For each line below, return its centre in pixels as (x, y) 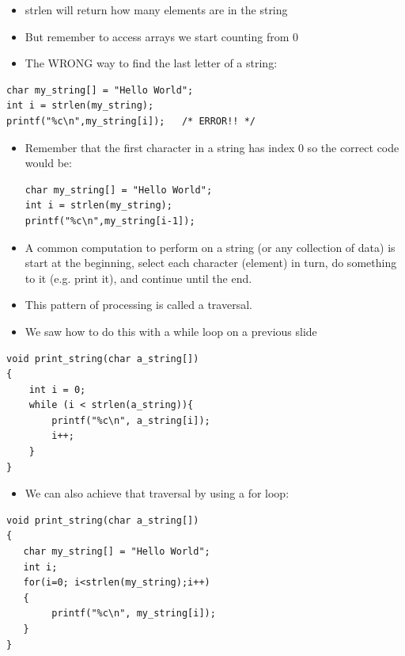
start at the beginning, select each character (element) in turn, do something (211, 263)
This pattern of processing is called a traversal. (138, 305)
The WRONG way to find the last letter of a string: (151, 63)
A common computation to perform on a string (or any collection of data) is (210, 247)
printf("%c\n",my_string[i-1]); (110, 221)
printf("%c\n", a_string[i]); (131, 420)
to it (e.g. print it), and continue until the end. (138, 278)
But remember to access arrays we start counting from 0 (162, 36)
